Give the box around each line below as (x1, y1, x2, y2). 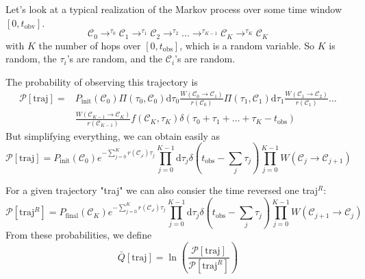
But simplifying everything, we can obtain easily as (5, 128, 221, 143)
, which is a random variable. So (179, 38, 315, 52)
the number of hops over (38, 38, 141, 52)
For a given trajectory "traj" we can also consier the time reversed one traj (5, 183, 318, 197)
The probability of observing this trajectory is (5, 74, 198, 88)
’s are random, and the (66, 51, 163, 66)
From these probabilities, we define (5, 228, 152, 242)
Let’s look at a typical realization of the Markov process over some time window (5, 2, 342, 16)
